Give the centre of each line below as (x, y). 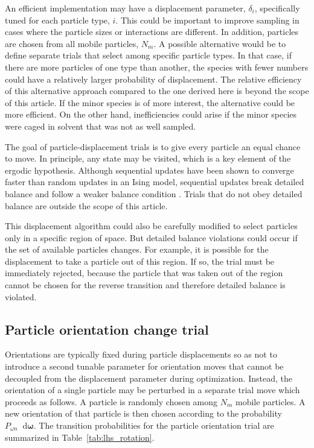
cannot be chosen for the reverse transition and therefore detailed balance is (145, 285)
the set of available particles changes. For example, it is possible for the (137, 249)
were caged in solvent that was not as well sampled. (101, 126)
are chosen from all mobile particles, (72, 43)
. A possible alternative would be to (220, 43)
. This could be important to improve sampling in (207, 20)
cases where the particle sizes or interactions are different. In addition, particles (152, 32)
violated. (21, 296)
